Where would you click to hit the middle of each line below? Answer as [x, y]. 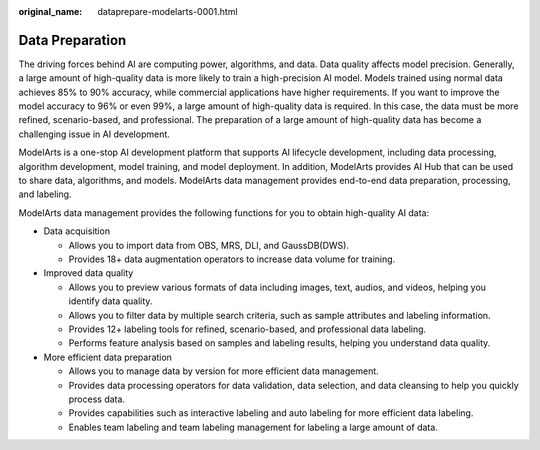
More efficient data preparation [107, 357]
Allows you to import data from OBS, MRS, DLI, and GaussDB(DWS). [209, 245]
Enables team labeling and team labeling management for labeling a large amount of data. [253, 427]
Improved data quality [88, 273]
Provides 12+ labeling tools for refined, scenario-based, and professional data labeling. [247, 329]
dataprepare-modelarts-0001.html [168, 11]
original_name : [50, 11]
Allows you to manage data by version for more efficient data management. [223, 371]
